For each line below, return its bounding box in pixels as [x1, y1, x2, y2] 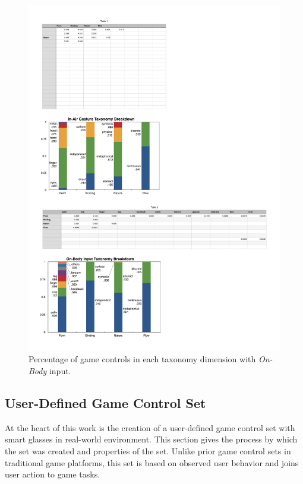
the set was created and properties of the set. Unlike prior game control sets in [5, 444, 291, 457]
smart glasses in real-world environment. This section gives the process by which [5, 433, 298, 445]
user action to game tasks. [5, 468, 100, 480]
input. [49, 364, 71, 377]
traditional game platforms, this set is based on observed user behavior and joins [5, 456, 299, 469]
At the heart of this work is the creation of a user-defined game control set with [5, 421, 295, 434]
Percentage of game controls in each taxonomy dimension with [29, 353, 256, 365]
